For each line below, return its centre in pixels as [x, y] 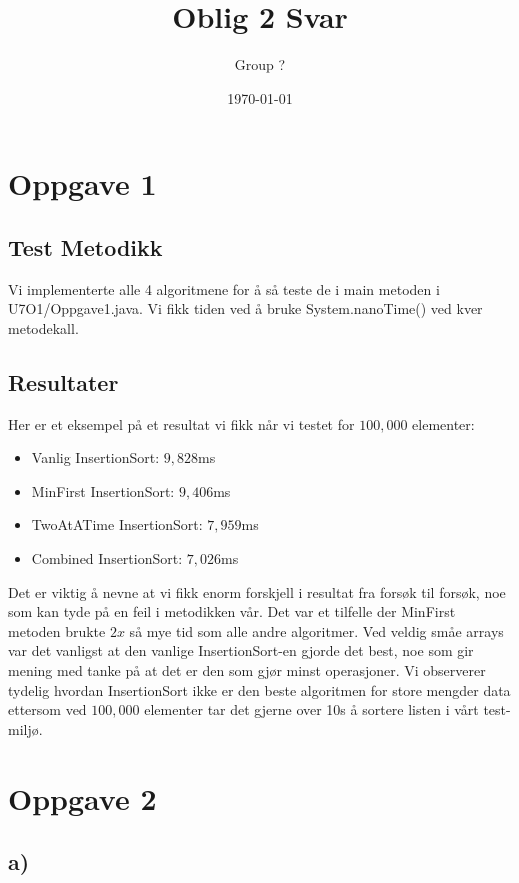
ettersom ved [47, 709]
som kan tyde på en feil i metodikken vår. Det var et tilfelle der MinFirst [232, 611]
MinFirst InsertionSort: [103, 490]
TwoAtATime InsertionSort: [117, 524]
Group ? [260, 64]
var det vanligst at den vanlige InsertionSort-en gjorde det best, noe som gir [241, 650]
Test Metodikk [85, 246]
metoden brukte [57, 630]
